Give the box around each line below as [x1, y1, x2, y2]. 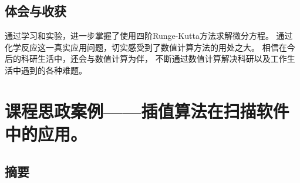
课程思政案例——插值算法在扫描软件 [5, 98, 289, 122]
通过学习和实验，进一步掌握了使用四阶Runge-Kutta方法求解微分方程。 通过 [5, 29, 293, 42]
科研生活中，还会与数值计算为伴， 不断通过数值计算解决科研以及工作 [21, 52, 287, 65]
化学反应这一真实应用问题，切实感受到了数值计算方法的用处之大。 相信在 [5, 41, 287, 53]
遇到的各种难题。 [21, 64, 87, 76]
